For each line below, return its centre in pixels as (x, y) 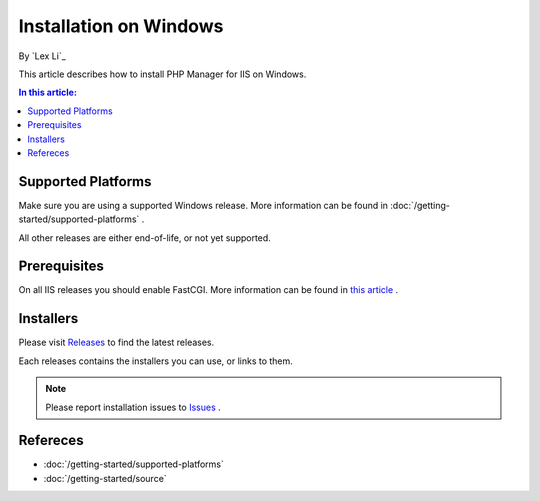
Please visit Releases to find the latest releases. (116, 342)
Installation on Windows (121, 26)
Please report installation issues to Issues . (133, 407)
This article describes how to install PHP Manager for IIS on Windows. (162, 74)
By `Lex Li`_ (42, 56)
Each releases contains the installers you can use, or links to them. (156, 361)
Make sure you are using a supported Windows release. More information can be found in (203, 205)
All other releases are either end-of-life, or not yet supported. (145, 237)
